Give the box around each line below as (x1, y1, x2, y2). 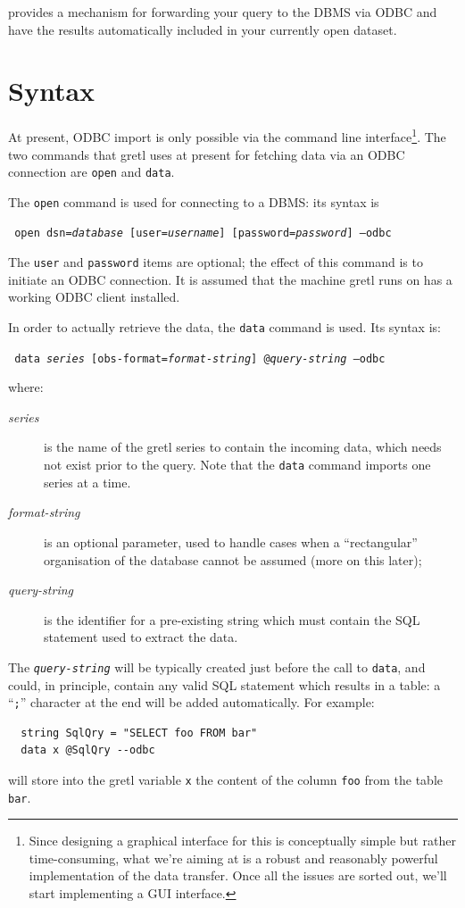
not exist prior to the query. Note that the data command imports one (44, 455, 431, 474)
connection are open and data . (8, 162, 175, 181)
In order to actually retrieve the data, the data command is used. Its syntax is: (8, 317, 441, 336)
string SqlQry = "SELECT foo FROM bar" (21, 726, 258, 739)
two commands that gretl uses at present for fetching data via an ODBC (8, 145, 405, 163)
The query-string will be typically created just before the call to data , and (8, 657, 426, 676)
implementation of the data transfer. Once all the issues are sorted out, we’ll (29, 866, 447, 885)
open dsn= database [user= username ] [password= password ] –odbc (14, 227, 392, 240)
